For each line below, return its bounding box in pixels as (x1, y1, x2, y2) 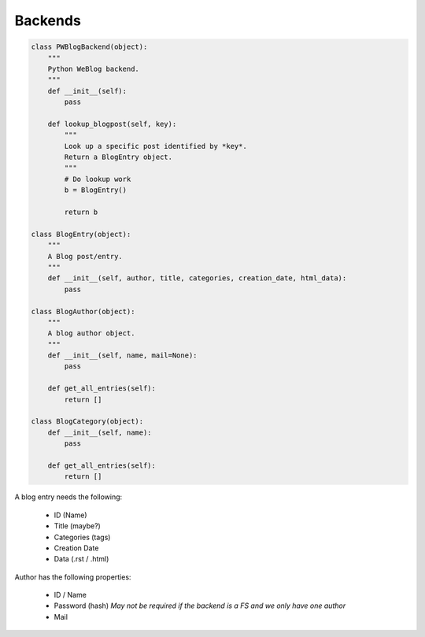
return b (64, 208, 98, 217)
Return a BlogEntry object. (64, 153, 173, 161)
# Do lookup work (64, 174, 131, 183)
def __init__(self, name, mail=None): (47, 351, 198, 360)
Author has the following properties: (14, 572, 131, 582)
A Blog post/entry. (47, 252, 124, 261)
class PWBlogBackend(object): (31, 43, 148, 51)
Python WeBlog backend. (47, 64, 139, 73)
